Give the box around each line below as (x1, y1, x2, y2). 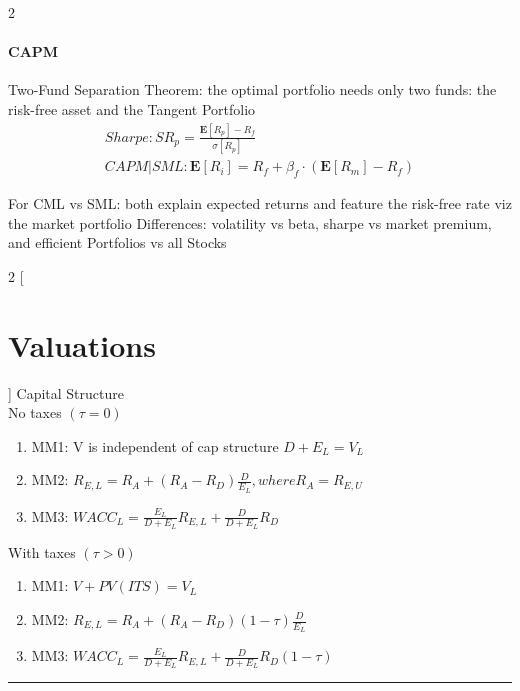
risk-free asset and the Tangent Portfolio (8, 98, 256, 119)
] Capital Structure (8, 382, 124, 403)
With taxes (8, 541, 76, 562)
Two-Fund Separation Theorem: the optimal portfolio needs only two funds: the (8, 79, 497, 100)
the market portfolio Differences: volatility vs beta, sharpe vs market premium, (8, 212, 492, 233)
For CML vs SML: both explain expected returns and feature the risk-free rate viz (8, 193, 512, 214)
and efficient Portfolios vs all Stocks (8, 232, 227, 253)
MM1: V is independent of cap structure (31, 435, 279, 456)
